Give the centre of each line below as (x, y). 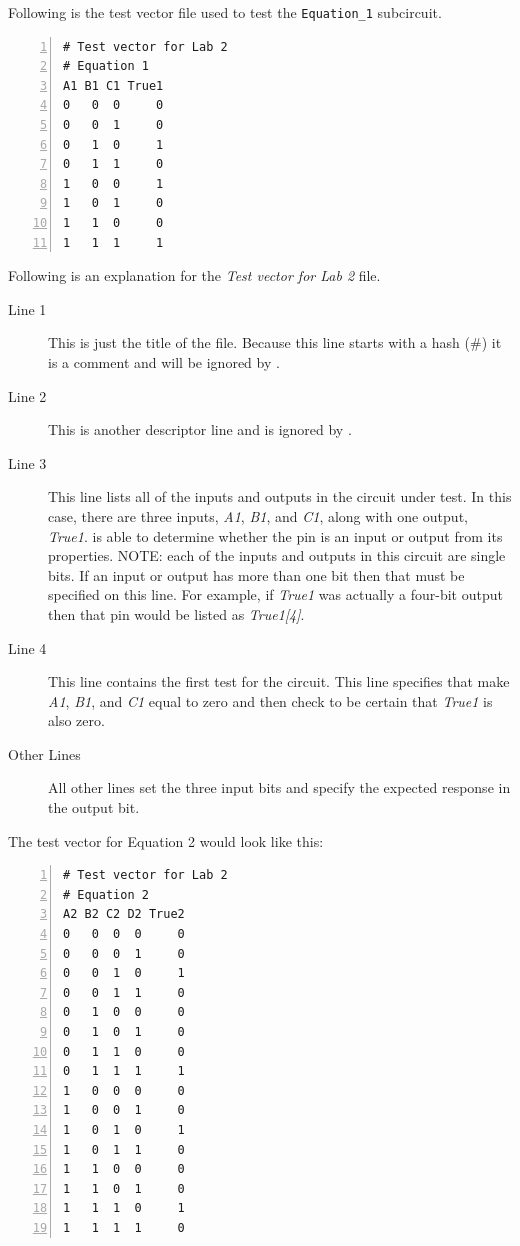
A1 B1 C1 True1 (113, 85)
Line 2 (27, 395)
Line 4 (27, 647)
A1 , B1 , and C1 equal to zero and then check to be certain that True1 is (270, 700)
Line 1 (27, 308)
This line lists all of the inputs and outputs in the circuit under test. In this (280, 496)
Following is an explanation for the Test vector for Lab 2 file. (194, 275)
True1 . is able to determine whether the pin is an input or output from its (275, 535)
